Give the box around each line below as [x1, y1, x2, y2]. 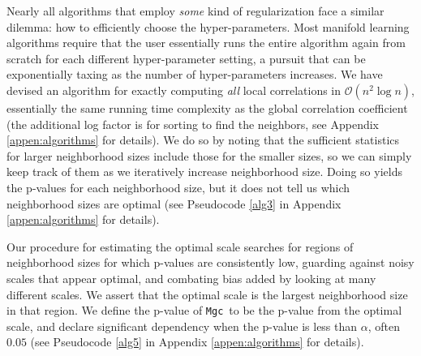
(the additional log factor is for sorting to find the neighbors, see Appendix [6, 115, 380, 132]
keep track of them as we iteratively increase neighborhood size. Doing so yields [6, 163, 402, 180]
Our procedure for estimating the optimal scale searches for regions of [6, 238, 354, 255]
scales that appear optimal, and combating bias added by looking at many [6, 269, 376, 286]
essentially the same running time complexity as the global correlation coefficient [6, 99, 408, 116]
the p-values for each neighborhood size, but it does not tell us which [6, 178, 350, 195]
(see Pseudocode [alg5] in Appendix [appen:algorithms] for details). [30, 333, 364, 350]
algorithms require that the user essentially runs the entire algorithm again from [6, 34, 406, 51]
